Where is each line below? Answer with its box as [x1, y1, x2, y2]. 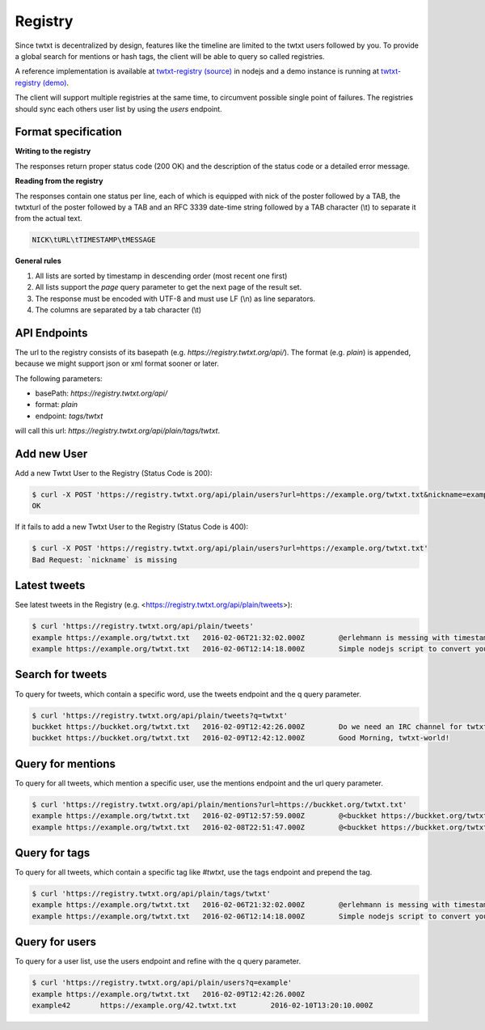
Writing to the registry [15, 146, 91, 156]
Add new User [15, 447, 88, 460]
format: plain [35, 400, 78, 409]
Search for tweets [15, 668, 108, 681]
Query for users [15, 935, 97, 949]
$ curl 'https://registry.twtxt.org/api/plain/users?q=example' [32, 978, 293, 987]
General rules [15, 256, 62, 266]
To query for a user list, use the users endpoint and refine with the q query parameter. [15, 956, 302, 966]
